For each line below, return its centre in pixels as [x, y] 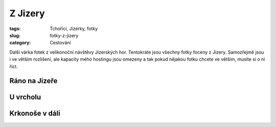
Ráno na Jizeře [33, 81]
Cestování [60, 43]
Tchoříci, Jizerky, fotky [74, 29]
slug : [15, 35]
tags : [15, 29]
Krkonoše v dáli [35, 113]
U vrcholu [25, 97]
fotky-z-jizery [64, 35]
